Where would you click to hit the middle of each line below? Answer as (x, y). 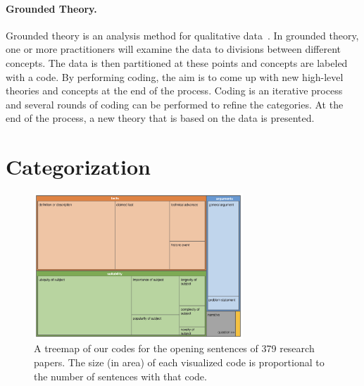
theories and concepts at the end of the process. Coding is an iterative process (174, 91)
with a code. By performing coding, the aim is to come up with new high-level (175, 76)
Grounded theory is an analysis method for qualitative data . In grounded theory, (182, 35)
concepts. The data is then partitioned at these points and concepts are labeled (177, 62)
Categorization (78, 167)
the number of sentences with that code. (120, 376)
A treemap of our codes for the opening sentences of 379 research (174, 348)
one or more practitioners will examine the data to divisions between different (174, 49)
